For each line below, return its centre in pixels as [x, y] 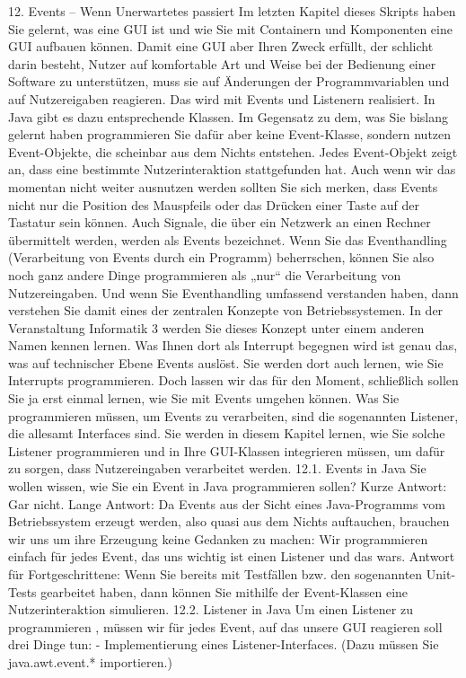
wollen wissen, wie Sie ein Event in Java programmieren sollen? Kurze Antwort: [228, 486]
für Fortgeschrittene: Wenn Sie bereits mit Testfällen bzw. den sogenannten [215, 574]
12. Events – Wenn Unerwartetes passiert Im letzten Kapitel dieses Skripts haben [232, 11]
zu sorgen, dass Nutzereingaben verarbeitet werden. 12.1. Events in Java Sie [217, 468]
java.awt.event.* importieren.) [90, 661]
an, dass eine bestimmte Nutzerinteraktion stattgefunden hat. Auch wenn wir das [232, 169]
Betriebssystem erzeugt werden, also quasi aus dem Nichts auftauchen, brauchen [229, 521]
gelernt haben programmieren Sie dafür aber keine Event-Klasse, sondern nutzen [230, 134]
